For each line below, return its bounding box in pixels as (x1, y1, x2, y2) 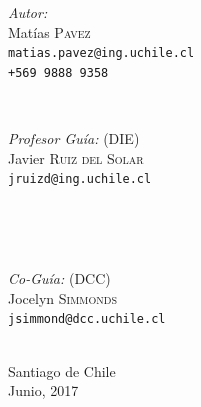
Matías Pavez (8, 21, 91, 42)
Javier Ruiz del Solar (8, 147, 144, 168)
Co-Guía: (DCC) (8, 268, 111, 289)
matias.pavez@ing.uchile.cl (8, 46, 195, 61)
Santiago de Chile (8, 360, 116, 381)
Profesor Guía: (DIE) (8, 128, 140, 149)
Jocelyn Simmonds (8, 287, 117, 308)
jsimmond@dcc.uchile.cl (8, 312, 166, 327)
